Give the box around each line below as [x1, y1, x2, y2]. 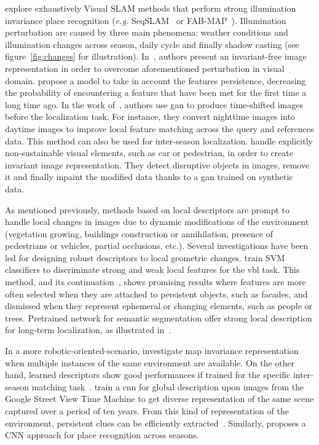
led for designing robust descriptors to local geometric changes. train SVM [5, 251, 285, 264]
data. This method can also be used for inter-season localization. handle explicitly [5, 134, 313, 147]
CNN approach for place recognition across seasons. [5, 428, 199, 441]
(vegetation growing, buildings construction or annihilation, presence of [5, 227, 274, 240]
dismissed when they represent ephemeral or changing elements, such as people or [5, 299, 313, 312]
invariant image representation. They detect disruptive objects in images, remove [5, 158, 310, 171]
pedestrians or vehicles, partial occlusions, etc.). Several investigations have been [5, 239, 309, 252]
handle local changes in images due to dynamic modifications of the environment [5, 215, 309, 228]
